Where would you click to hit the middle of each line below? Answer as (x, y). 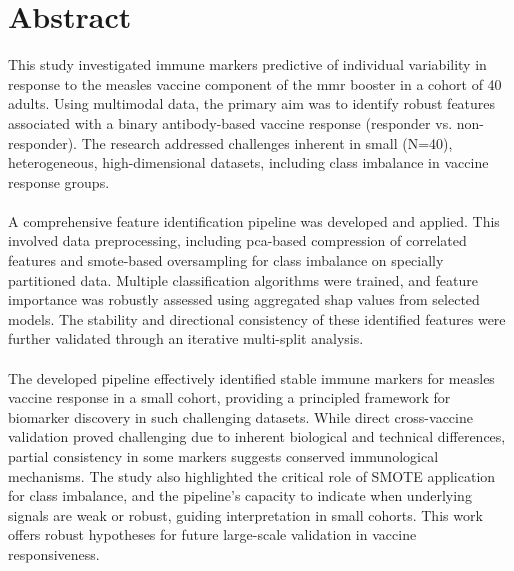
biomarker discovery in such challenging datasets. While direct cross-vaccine (240, 416)
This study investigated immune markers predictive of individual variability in (247, 64)
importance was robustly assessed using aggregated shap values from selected (244, 299)
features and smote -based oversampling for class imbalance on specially (226, 260)
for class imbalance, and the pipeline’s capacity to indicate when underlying (240, 495)
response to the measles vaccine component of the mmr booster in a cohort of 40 (255, 83)
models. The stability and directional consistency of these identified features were (257, 318)
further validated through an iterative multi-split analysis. (186, 338)
